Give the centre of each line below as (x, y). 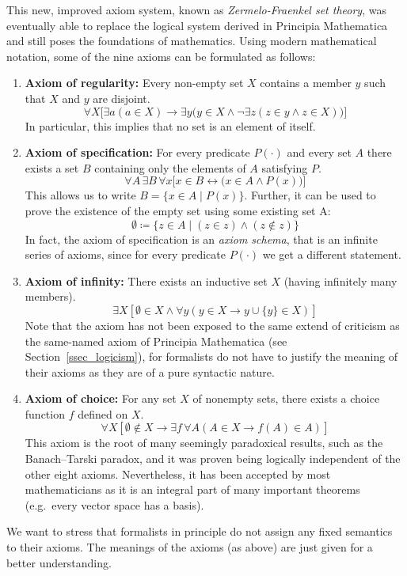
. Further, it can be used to (310, 195)
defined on (103, 413)
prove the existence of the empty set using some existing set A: (178, 210)
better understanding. (59, 562)
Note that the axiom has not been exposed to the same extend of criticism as (212, 325)
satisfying (285, 167)
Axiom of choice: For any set (101, 398)
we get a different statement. (332, 254)
